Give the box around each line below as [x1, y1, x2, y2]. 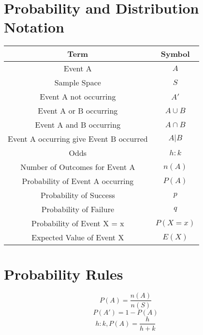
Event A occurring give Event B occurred [8, 133, 148, 145]
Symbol [160, 48, 190, 60]
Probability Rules [4, 264, 123, 284]
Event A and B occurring [35, 119, 121, 131]
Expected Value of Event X [31, 232, 124, 243]
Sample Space [54, 77, 101, 88]
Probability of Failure [41, 203, 115, 215]
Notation [4, 17, 64, 37]
